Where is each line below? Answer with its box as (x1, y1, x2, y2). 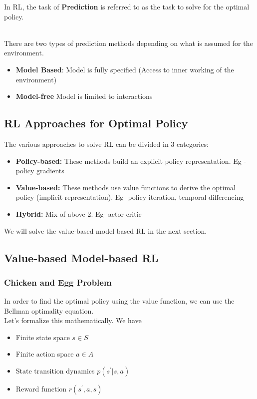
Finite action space (15, 349, 74, 359)
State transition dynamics (15, 366, 95, 376)
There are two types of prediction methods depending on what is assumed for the (4, 37, 253, 48)
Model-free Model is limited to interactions (15, 91, 153, 101)
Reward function (15, 384, 67, 394)
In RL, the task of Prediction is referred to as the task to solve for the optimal (4, 1, 250, 11)
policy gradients (15, 165, 64, 176)
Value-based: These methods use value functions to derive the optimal (15, 182, 236, 192)
